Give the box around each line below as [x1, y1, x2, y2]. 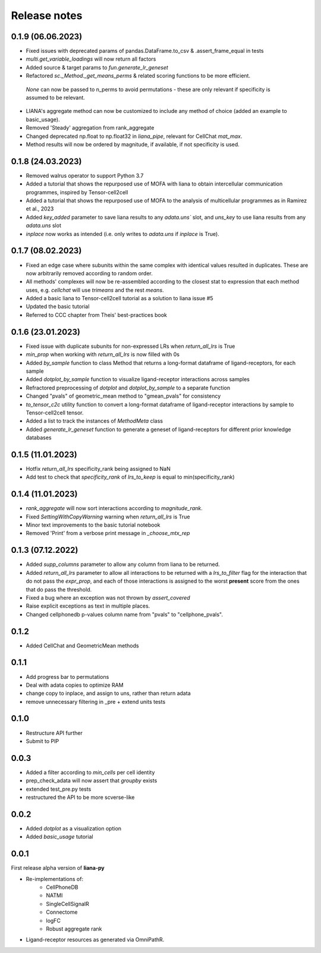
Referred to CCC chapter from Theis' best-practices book [26, 311, 168, 318]
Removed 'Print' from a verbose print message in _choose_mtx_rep [26, 530, 190, 537]
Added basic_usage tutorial [26, 833, 93, 841]
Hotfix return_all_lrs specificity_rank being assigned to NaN [26, 465, 171, 472]
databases [26, 434, 52, 441]
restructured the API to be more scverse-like [26, 794, 135, 801]
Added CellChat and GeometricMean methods [26, 642, 139, 649]
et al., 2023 [26, 205, 54, 212]
